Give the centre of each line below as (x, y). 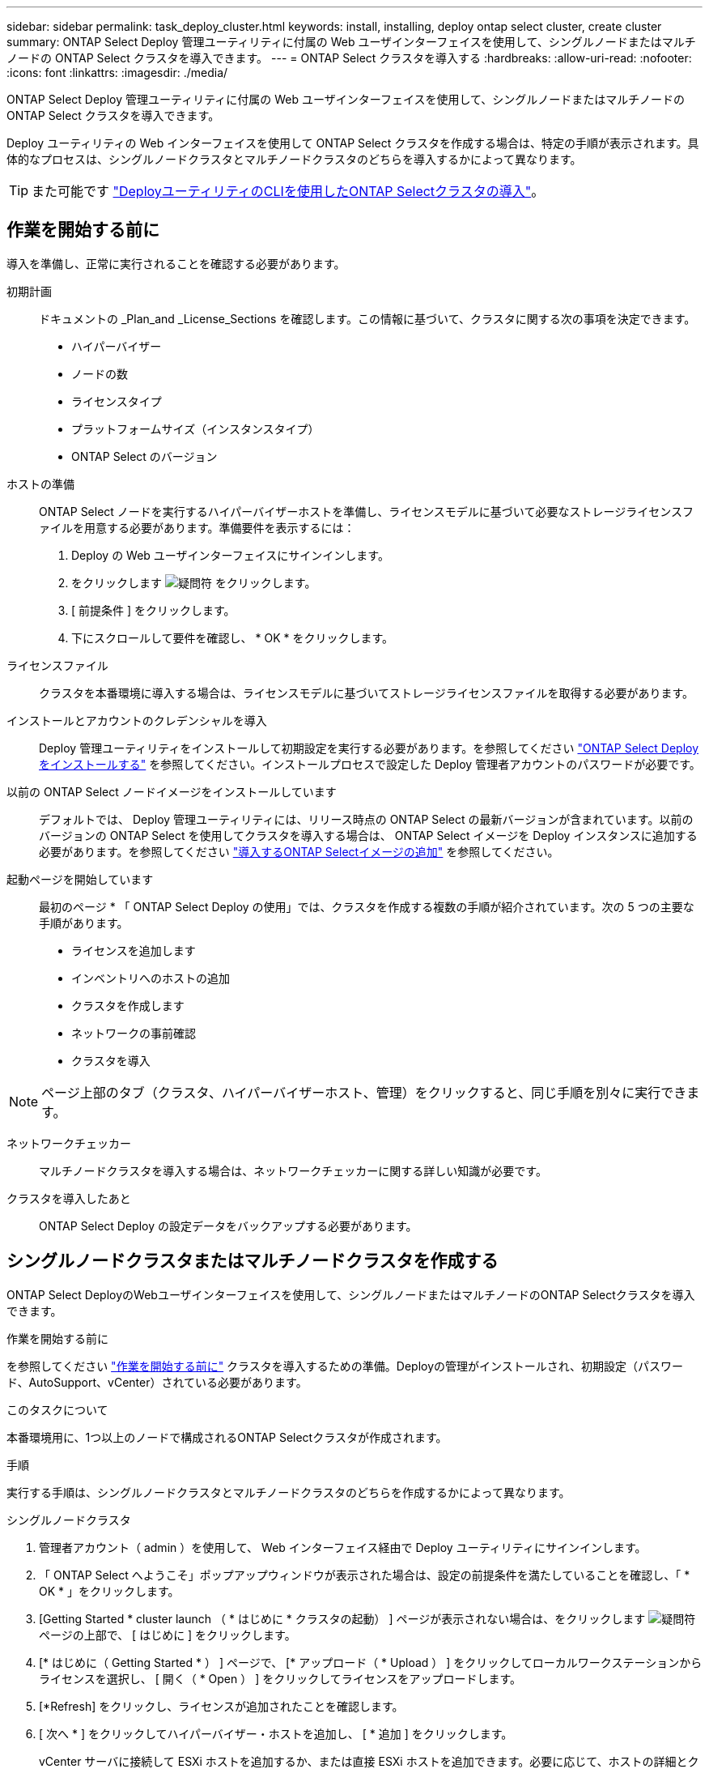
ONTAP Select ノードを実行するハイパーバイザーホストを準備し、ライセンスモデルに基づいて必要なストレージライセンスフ (366, 511)
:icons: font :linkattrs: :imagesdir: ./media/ (117, 72)
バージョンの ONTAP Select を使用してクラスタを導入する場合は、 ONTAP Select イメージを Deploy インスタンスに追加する (368, 835)
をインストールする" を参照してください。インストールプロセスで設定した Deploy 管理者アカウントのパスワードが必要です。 (370, 764)
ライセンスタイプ (117, 401)
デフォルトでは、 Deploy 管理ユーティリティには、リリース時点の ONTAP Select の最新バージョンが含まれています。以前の (366, 819)
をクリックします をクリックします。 (194, 582)
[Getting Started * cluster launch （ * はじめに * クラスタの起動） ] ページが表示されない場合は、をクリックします (342, 1618)
